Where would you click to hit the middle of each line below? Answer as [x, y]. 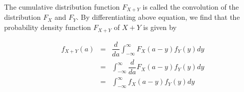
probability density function [48, 27]
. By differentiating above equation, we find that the [158, 17]
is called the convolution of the [191, 7]
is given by [160, 27]
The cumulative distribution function [62, 7]
